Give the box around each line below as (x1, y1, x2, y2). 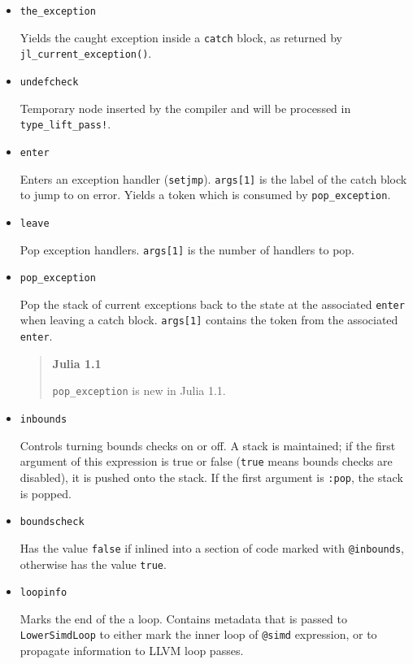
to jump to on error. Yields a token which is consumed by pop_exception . (20, 186, 391, 203)
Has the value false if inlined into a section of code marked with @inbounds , (20, 539, 405, 556)
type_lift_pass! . (20, 115, 111, 132)
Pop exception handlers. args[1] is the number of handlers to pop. (20, 241, 354, 258)
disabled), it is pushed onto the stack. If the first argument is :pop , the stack (20, 468, 403, 485)
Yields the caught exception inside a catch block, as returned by (20, 28, 343, 46)
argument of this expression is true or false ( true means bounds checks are (20, 453, 393, 470)
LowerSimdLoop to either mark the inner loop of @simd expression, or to (20, 626, 377, 643)
